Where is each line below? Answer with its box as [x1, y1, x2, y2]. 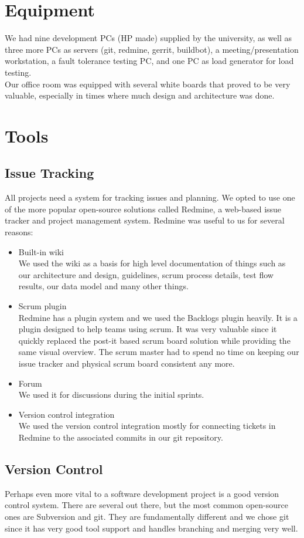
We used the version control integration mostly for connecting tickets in [18, 419, 276, 432]
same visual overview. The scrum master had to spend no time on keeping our [18, 346, 299, 358]
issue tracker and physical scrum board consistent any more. [18, 357, 235, 369]
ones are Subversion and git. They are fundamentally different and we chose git [5, 510, 289, 522]
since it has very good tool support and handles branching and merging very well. [5, 522, 298, 534]
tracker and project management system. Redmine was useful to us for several [5, 214, 285, 226]
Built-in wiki [18, 245, 64, 258]
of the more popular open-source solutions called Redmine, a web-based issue [5, 202, 282, 215]
